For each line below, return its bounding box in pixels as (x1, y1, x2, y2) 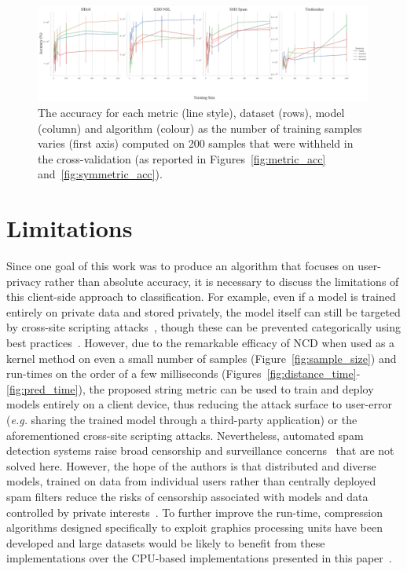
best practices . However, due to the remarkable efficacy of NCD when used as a (6, 334, 395, 350)
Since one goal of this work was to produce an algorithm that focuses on (6, 258, 354, 274)
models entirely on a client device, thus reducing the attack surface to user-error (6, 396, 392, 412)
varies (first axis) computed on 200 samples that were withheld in (38, 135, 354, 152)
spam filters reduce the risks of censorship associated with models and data (6, 488, 368, 504)
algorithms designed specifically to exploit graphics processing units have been (6, 519, 383, 536)
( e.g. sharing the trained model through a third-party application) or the (6, 411, 357, 427)
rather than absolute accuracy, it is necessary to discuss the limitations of (45, 273, 399, 289)
